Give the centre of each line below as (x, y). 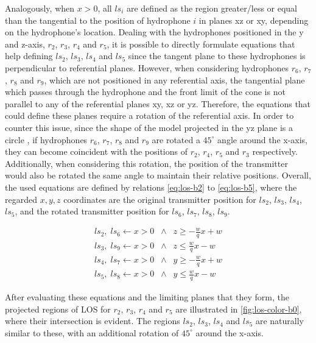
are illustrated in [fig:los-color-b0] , (239, 309)
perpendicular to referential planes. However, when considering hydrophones (147, 67)
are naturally (279, 321)
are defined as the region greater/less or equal (212, 8)
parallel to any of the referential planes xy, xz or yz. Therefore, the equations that (158, 103)
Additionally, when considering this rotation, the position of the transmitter (146, 163)
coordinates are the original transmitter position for (160, 199)
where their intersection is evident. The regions (93, 321)
